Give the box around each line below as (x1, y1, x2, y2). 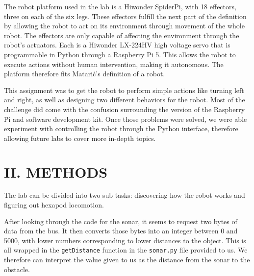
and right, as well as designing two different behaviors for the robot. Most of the (4, 94, 245, 105)
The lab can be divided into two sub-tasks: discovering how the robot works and (4, 190, 245, 200)
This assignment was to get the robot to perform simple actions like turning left (4, 85, 244, 95)
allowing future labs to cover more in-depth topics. (4, 133, 156, 143)
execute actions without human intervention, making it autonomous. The (4, 59, 224, 69)
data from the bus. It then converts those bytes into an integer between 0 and (4, 226, 238, 236)
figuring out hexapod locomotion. (4, 200, 104, 210)
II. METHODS (4, 161, 108, 182)
